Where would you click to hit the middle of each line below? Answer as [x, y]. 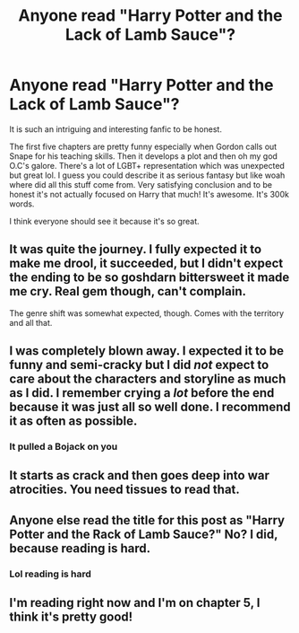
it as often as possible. [73, 422]
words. [22, 204]
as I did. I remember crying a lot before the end [142, 393]
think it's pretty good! [71, 617]
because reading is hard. [80, 548]
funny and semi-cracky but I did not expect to [139, 365]
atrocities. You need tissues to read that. [124, 490]
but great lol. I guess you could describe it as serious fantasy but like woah [147, 175]
